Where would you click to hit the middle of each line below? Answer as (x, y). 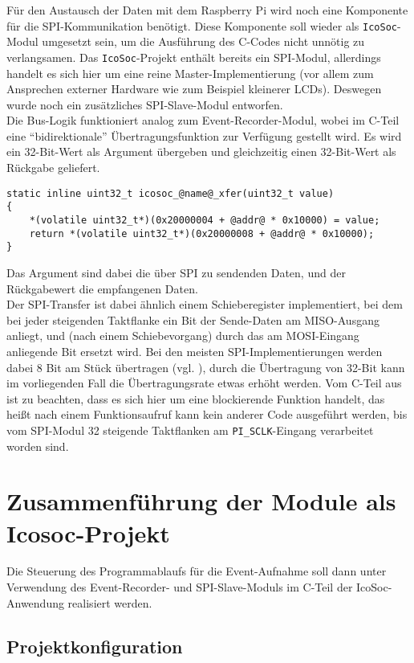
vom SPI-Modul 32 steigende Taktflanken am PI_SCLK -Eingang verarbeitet (190, 430)
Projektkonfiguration (95, 646)
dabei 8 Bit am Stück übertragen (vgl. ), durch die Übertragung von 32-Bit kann (206, 367)
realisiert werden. (110, 602)
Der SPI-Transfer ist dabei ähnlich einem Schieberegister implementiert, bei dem (205, 304)
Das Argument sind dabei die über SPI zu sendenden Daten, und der (176, 272)
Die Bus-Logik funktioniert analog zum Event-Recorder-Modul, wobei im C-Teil (203, 120)
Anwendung (35, 602)
